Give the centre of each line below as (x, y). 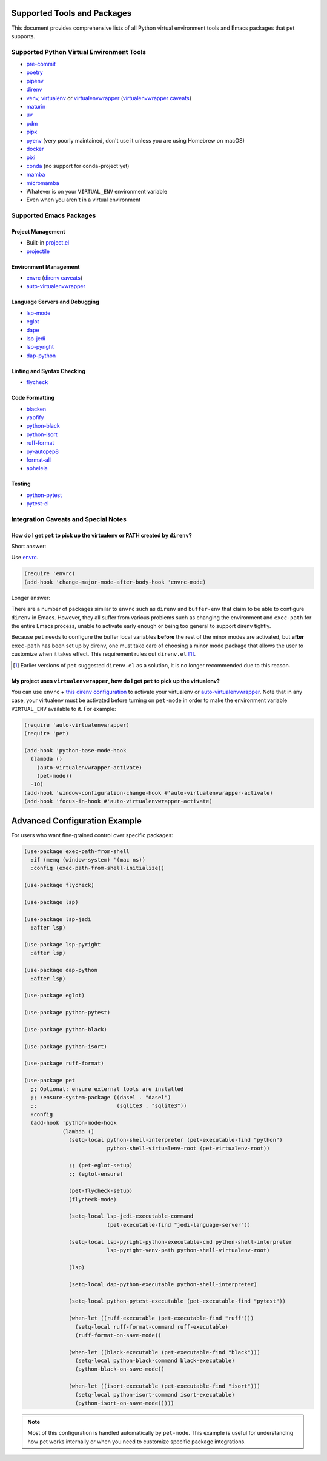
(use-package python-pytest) (67, 1013)
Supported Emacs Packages (54, 215)
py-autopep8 (42, 451)
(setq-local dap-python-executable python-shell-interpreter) (163, 1284)
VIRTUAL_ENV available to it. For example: (64, 709)
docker (35, 149)
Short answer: (29, 547)
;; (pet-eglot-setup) (101, 1166)
